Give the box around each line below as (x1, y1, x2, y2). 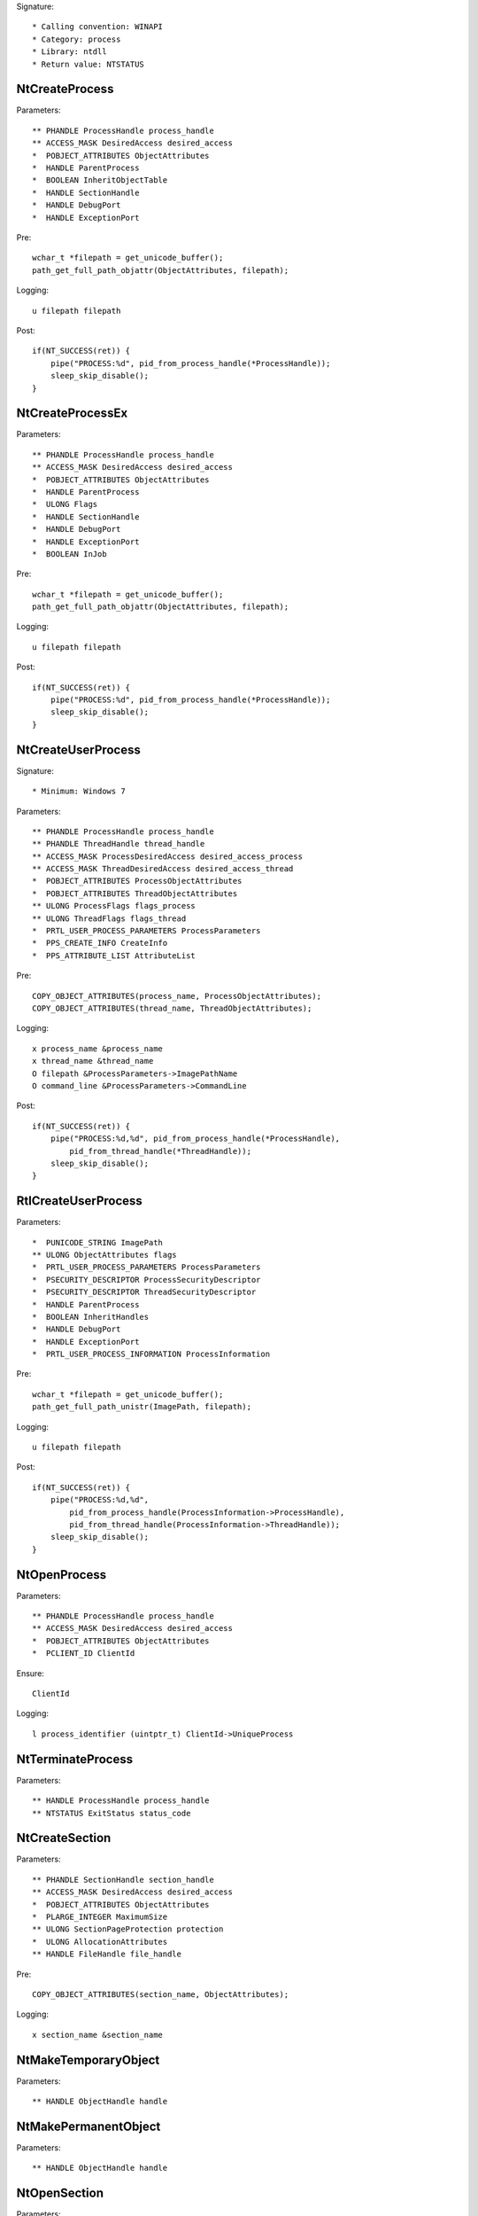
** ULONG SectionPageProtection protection (32, 1924, 224, 1934)
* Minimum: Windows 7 (32, 786, 126, 797)
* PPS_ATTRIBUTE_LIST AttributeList (32, 950, 197, 961)
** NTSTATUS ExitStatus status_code (32, 1808, 191, 1818)
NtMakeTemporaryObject (16, 2052, 160, 2067)
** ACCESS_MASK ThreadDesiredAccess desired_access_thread (32, 864, 294, 874)
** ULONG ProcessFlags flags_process (32, 901, 197, 911)
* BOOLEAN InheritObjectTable (32, 176, 168, 185)
